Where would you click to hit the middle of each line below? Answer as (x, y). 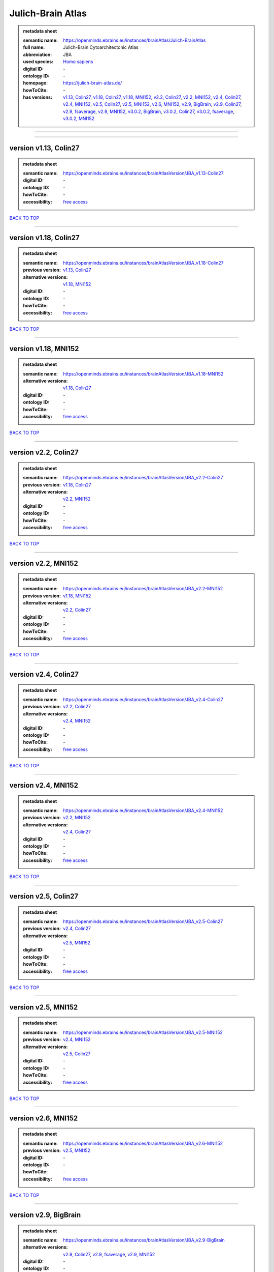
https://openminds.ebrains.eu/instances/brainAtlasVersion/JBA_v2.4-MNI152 (143, 811)
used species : (38, 62)
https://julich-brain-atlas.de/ (93, 83)
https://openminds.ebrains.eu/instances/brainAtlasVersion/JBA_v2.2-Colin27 (143, 478)
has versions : (38, 97)
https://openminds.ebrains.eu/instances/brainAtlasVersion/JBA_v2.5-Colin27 (143, 921)
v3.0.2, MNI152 (79, 119)
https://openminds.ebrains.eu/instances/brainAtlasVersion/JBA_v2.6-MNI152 (143, 1143)
